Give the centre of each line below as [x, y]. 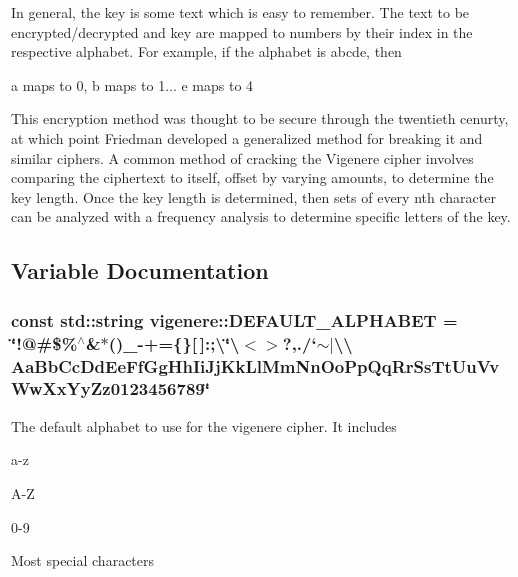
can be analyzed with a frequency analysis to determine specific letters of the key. [261, 216]
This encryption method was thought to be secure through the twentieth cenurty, [260, 118]
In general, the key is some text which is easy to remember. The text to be [240, 12]
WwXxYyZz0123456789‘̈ [110, 388]
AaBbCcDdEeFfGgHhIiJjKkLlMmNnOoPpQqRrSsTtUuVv [255, 365]
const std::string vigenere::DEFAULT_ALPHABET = [234, 319]
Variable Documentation [140, 270]
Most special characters [83, 560]
